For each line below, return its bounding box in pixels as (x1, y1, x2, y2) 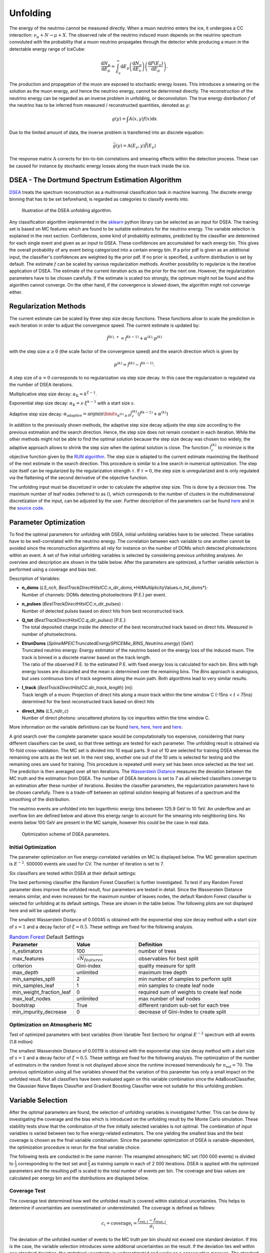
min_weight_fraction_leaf (12, 989, 71, 996)
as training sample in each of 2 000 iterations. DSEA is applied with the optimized (91, 1160, 259, 1166)
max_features (12, 955, 44, 962)
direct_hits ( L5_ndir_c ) (21, 708, 69, 714)
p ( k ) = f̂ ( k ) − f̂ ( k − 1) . (113, 361, 155, 367)
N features (79, 955, 103, 963)
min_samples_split (12, 975, 55, 982)
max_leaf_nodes (12, 995, 51, 1002)
